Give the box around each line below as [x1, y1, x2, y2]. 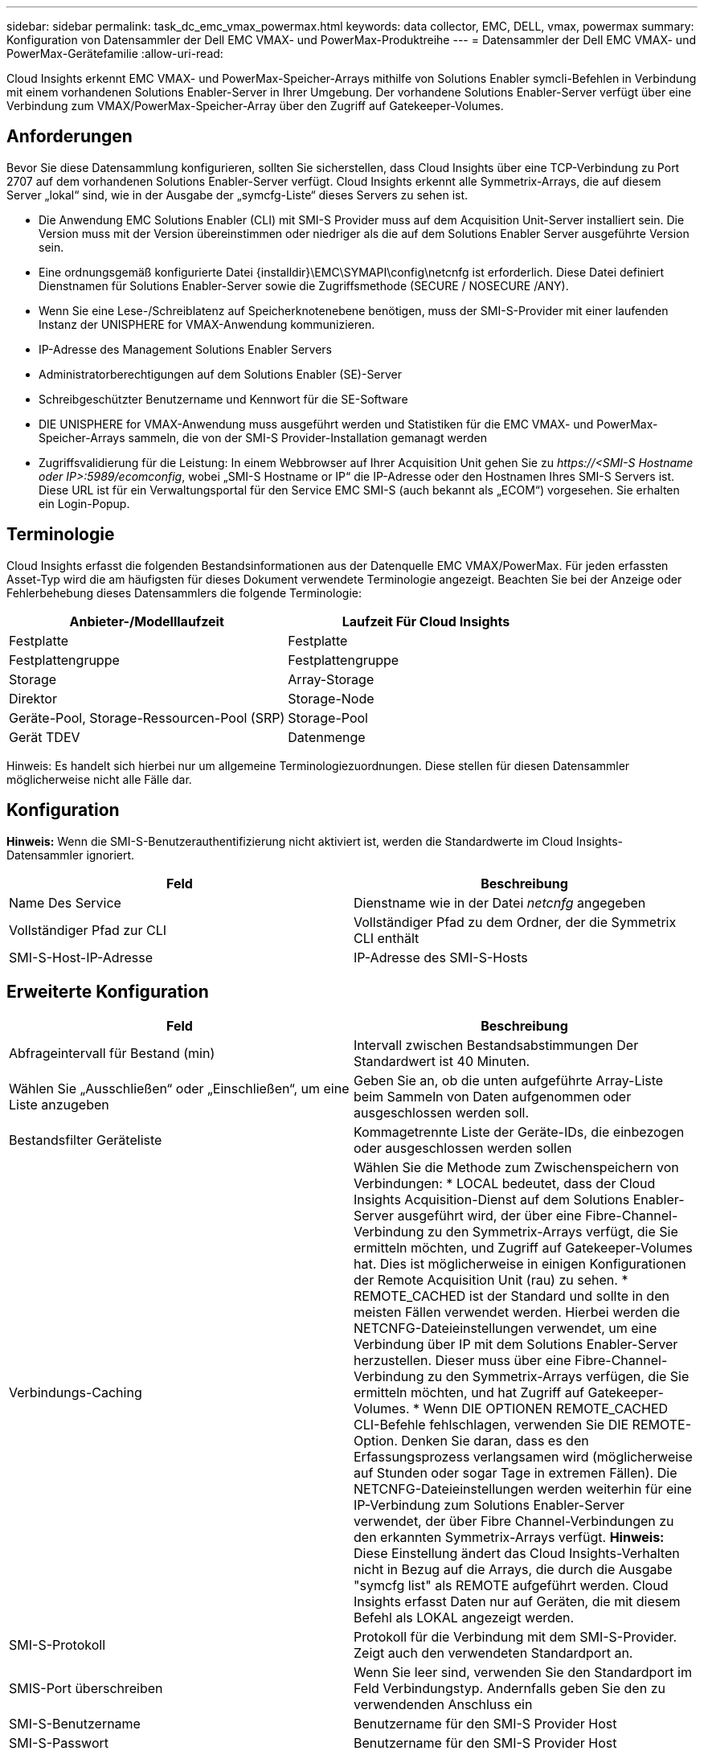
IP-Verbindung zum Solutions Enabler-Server [354, 1497, 625, 1514]
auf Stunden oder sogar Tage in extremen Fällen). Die [354, 1465, 677, 1482]
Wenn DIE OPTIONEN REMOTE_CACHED [423, 1400, 669, 1417]
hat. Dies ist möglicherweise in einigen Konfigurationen [354, 1256, 686, 1273]
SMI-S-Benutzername [9, 1716, 141, 1732]
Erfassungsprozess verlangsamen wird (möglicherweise [354, 1449, 693, 1466]
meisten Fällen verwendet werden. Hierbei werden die [354, 1304, 681, 1321]
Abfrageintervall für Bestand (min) [9, 1045, 215, 1062]
